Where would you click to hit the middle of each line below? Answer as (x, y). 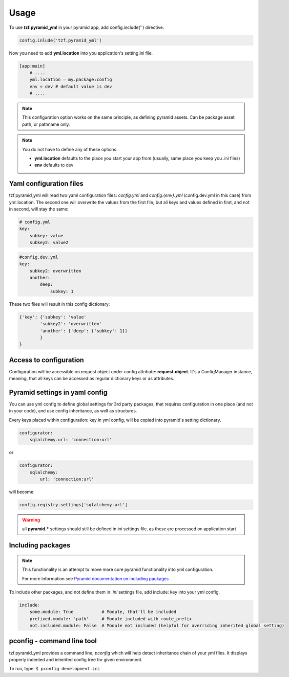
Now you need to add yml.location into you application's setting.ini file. (81, 53)
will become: (22, 492)
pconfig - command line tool (53, 641)
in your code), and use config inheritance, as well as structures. (73, 411)
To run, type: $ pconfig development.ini (55, 669)
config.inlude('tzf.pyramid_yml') (61, 40)
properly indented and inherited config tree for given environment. (76, 659)
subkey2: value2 (49, 243)
